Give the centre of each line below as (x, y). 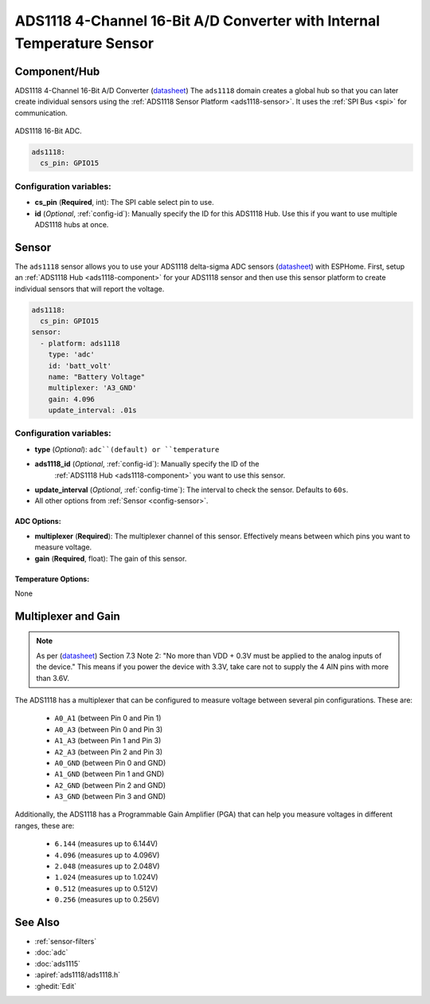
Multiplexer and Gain (68, 616)
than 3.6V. (53, 678)
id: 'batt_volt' (80, 366)
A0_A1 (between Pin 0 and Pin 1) (108, 719)
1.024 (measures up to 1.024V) (106, 877)
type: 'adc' (72, 354)
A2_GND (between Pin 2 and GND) (110, 785)
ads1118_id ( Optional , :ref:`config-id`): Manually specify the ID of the (147, 464)
